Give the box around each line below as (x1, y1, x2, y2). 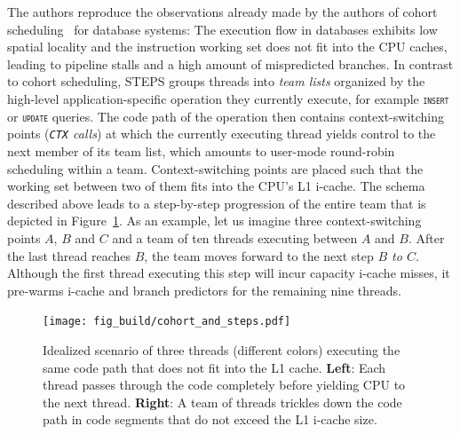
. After (408, 228, 445, 247)
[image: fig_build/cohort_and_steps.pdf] (43, 315, 291, 328)
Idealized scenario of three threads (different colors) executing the (43, 340, 401, 359)
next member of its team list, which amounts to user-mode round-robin (7, 141, 395, 160)
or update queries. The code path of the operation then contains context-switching (7, 107, 445, 125)
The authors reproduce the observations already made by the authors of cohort (7, 3, 438, 20)
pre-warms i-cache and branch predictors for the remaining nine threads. (7, 280, 401, 299)
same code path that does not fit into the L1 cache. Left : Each (43, 358, 386, 376)
